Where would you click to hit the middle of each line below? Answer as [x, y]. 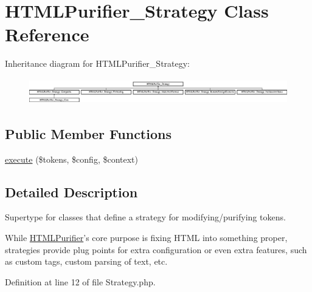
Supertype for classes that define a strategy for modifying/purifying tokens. [145, 217]
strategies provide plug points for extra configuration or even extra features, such [156, 249]
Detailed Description [71, 192]
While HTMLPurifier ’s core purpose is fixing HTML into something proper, [146, 237]
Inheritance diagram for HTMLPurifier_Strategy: [98, 63]
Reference [47, 34]
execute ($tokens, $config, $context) [72, 159]
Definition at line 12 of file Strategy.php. [80, 281]
